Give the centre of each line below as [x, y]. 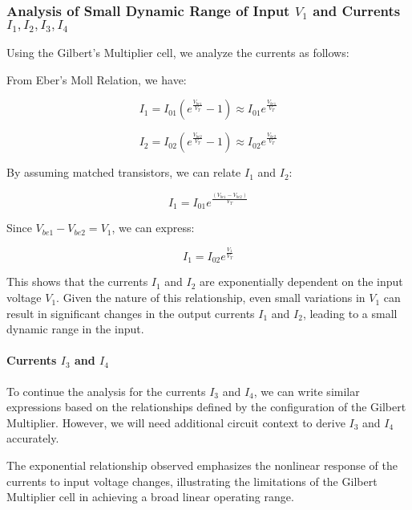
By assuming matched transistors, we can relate [124, 172]
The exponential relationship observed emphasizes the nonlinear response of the [202, 465]
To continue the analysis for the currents [106, 391]
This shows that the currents [77, 282]
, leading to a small [350, 313]
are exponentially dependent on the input [301, 282]
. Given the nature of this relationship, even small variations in [211, 298]
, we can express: [153, 228]
